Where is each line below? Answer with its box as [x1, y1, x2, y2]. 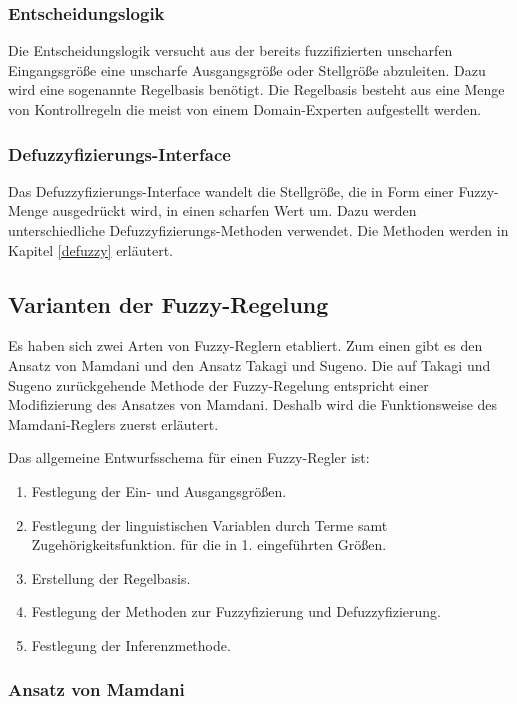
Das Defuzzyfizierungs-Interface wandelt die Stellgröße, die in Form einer [8, 180, 454, 201]
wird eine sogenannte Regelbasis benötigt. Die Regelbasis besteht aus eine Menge [8, 79, 505, 100]
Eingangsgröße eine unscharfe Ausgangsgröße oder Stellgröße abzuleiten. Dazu [8, 59, 486, 80]
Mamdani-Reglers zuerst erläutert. [8, 413, 219, 434]
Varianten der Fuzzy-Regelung [8, 288, 329, 319]
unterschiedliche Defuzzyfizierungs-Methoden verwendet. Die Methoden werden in [8, 220, 509, 240]
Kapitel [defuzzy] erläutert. [8, 239, 174, 260]
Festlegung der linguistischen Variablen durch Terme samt [31, 514, 388, 535]
